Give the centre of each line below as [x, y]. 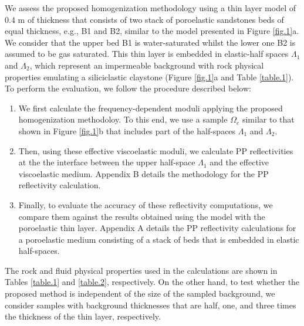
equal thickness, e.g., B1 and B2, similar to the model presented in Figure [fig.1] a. [152, 31]
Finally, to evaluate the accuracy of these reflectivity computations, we [146, 204]
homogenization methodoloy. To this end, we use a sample [123, 119]
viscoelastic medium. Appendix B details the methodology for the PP [143, 173]
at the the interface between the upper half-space [107, 162]
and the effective [239, 162]
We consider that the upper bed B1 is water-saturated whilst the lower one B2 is [150, 42]
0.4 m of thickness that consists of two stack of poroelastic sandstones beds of [144, 19]
